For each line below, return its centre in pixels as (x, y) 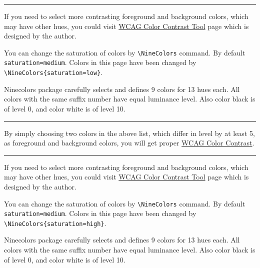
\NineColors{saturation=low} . (53, 72)
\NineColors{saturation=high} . (55, 223)
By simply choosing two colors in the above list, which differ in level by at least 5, (129, 133)
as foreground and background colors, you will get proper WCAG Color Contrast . (129, 143)
